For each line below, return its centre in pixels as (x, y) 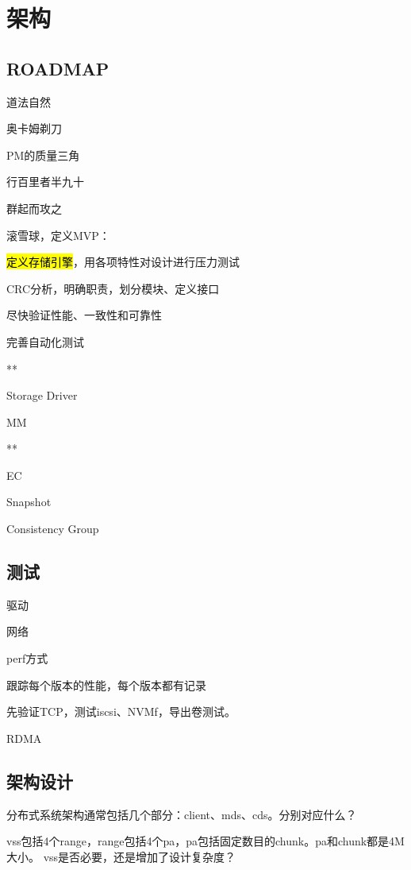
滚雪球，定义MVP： (58, 235)
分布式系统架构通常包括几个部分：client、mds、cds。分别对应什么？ (182, 814)
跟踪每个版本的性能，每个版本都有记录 (106, 684)
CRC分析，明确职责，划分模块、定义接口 (113, 288)
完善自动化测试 (45, 341)
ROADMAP (58, 68)
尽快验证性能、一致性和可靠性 (84, 315)
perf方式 (27, 658)
